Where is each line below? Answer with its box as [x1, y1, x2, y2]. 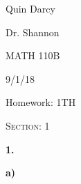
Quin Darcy [6, 1, 55, 15]
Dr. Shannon [6, 24, 60, 39]
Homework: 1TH [6, 95, 76, 109]
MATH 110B [6, 48, 60, 63]
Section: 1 [6, 118, 50, 132]
